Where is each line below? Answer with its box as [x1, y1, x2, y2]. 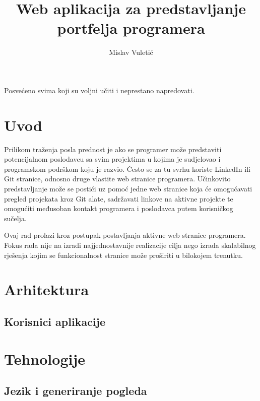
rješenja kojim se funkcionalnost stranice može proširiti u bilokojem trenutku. [4, 249, 243, 260]
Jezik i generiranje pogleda [4, 383, 147, 398]
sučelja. [4, 213, 27, 223]
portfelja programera [57, 18, 205, 38]
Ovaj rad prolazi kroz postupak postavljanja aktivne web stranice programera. [4, 230, 246, 240]
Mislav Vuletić [109, 47, 153, 57]
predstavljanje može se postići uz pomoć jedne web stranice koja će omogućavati [4, 183, 252, 193]
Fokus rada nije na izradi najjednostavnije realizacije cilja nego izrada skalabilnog [4, 239, 256, 250]
